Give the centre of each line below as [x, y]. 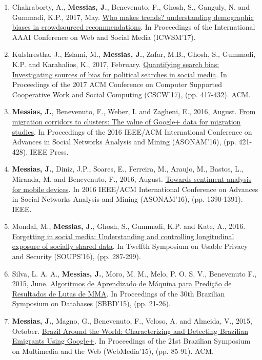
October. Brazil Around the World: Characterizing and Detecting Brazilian [130, 331]
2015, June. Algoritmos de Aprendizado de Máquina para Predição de [122, 283]
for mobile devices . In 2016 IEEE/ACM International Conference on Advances [135, 189]
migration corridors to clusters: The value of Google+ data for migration [126, 121]
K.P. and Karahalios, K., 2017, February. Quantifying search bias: [116, 64]
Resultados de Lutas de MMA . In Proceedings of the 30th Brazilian [118, 293]
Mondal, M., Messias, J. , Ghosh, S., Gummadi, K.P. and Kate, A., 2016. [129, 226]
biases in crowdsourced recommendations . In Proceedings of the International [134, 27]
